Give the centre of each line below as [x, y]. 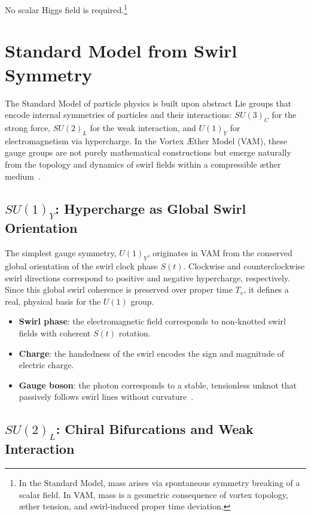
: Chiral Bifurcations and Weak [155, 429]
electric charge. [46, 365]
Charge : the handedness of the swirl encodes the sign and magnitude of [152, 353]
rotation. [135, 333]
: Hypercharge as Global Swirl [151, 208]
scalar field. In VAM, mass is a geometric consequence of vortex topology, [153, 494]
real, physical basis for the [53, 301]
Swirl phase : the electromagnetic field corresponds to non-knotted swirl [152, 321]
